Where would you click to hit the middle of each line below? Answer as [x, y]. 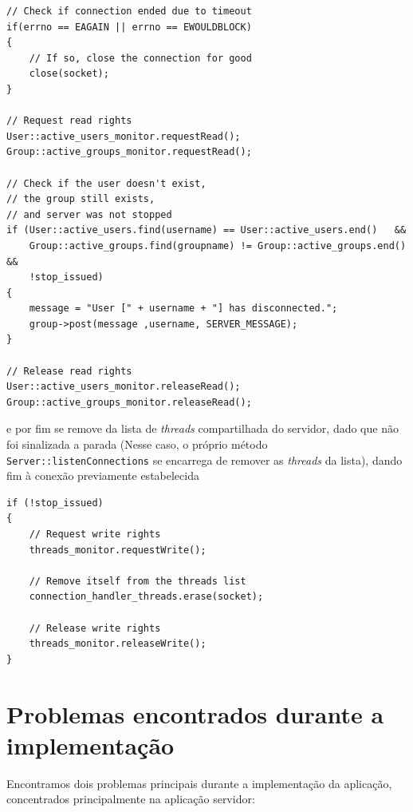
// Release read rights [69, 371]
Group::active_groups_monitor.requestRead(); [129, 152]
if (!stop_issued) [55, 503]
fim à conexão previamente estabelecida [103, 475]
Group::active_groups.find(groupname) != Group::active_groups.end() [218, 246]
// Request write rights [95, 535]
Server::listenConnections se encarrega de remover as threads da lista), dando [205, 459]
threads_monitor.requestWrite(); [118, 550]
